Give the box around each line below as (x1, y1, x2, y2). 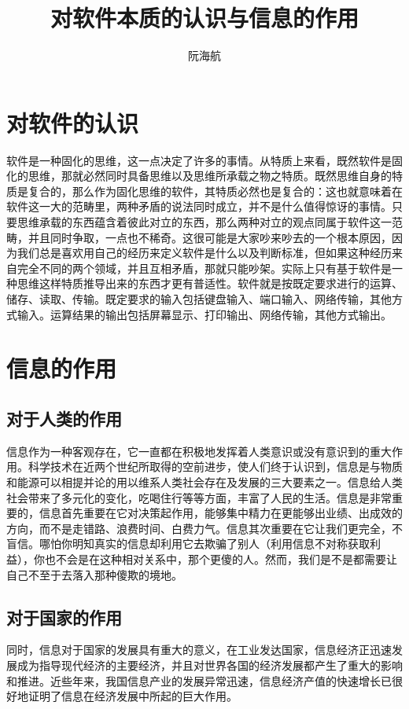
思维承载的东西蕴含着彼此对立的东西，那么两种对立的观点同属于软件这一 (17, 214, 392, 230)
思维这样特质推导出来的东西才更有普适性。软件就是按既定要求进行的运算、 (17, 275, 403, 292)
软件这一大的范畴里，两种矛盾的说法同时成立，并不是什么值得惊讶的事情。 (6, 198, 392, 215)
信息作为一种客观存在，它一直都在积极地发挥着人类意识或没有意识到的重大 (6, 443, 392, 459)
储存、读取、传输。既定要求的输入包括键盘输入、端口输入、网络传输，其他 (6, 291, 392, 307)
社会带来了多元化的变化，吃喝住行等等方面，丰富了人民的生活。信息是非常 (6, 489, 392, 505)
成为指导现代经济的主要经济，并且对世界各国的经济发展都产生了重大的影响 (17, 656, 403, 673)
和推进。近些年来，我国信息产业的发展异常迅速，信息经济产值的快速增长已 (6, 672, 392, 689)
